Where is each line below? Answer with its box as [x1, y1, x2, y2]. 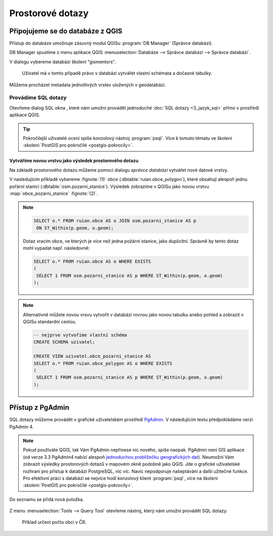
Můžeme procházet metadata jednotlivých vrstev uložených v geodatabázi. [9, 81, 166, 88]
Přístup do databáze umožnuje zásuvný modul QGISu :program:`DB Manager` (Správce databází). [9, 40, 213, 46]
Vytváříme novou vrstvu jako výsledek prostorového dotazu [9, 158, 139, 164]
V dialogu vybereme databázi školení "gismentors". [9, 59, 116, 65]
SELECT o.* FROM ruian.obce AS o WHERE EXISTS [33, 259, 151, 265]
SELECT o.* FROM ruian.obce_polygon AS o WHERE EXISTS [33, 360, 172, 366]
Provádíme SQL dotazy [9, 94, 67, 101]
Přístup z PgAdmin [9, 403, 69, 412]
